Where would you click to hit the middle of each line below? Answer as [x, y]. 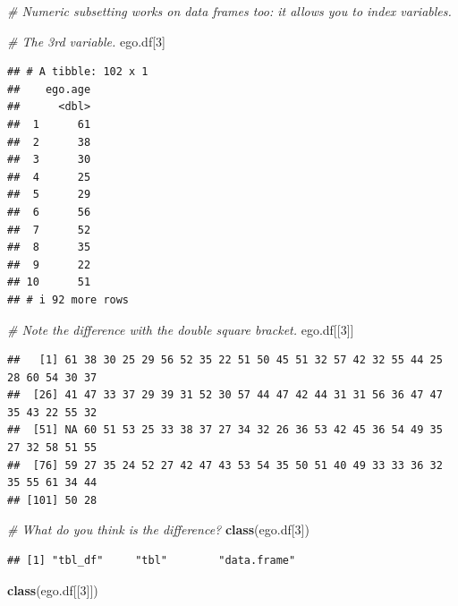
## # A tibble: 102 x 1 [78, 72]
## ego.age [49, 89]
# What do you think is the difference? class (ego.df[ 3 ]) [158, 529]
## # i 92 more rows [68, 299]
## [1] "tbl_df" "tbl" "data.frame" [152, 561]
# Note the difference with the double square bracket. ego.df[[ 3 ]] [181, 329]
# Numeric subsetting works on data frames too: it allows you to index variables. [229, 11]
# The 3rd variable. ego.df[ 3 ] [86, 41]
